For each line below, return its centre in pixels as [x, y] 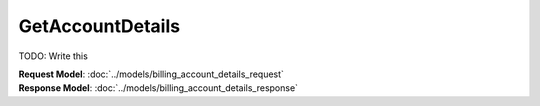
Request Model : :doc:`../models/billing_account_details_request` [151, 74]
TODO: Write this [53, 56]
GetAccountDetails [99, 26]
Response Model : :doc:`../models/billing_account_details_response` [158, 88]
